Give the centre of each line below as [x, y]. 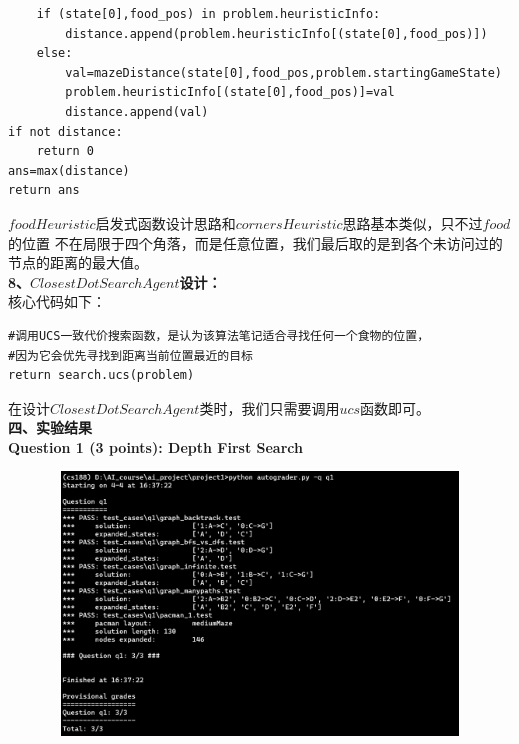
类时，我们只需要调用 [269, 407]
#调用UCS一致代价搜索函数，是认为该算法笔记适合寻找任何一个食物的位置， [219, 335]
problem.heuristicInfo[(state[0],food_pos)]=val [230, 92]
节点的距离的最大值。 [78, 262]
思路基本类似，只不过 [412, 222]
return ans [44, 190]
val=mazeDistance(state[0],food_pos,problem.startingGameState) [283, 72]
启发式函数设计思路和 [165, 222]
